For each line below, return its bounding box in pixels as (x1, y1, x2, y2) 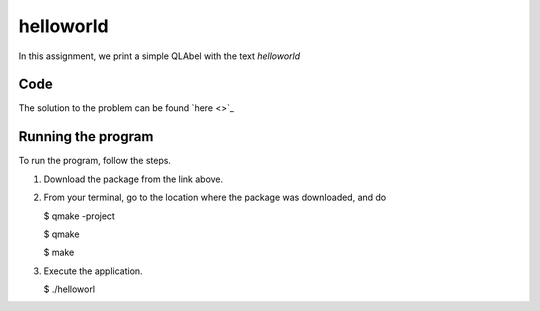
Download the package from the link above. (43, 173, 224, 185)
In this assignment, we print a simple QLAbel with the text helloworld (18, 50, 301, 62)
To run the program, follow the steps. (18, 155, 172, 167)
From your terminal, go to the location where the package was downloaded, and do (43, 191, 387, 204)
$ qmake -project (43, 210, 115, 222)
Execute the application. (43, 265, 144, 277)
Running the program (18, 128, 154, 145)
